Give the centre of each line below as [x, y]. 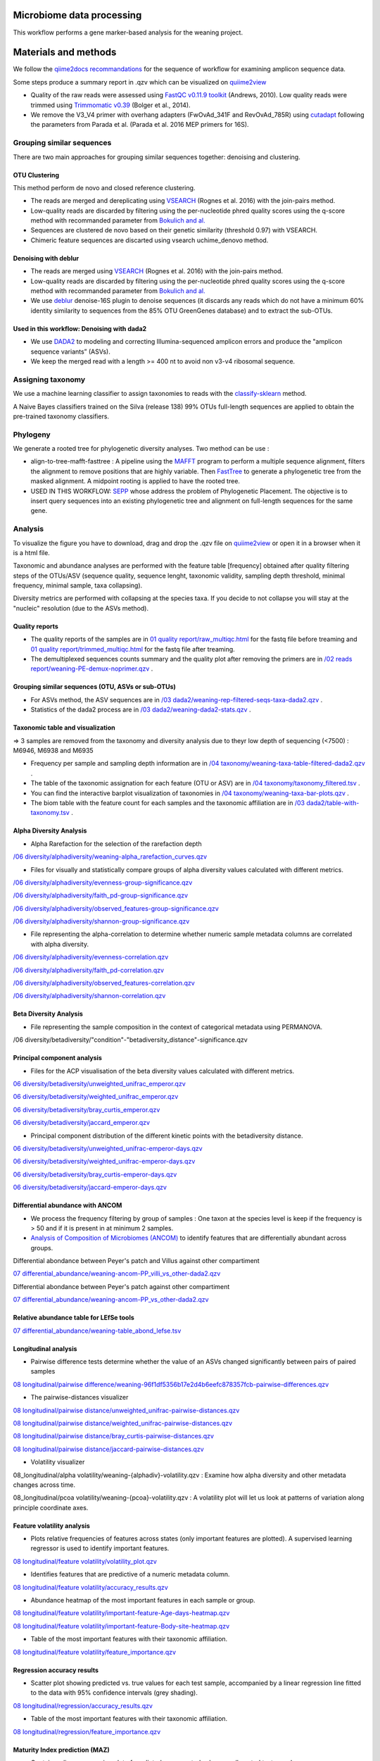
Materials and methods [65, 52]
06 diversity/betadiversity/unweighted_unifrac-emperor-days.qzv [108, 1148]
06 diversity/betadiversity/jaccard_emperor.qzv [82, 1123]
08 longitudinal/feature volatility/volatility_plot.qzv [85, 1561]
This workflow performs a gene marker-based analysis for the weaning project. [128, 32]
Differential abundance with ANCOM [68, 1205]
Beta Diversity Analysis [48, 1014]
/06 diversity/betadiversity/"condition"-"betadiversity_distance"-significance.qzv [130, 1040]
